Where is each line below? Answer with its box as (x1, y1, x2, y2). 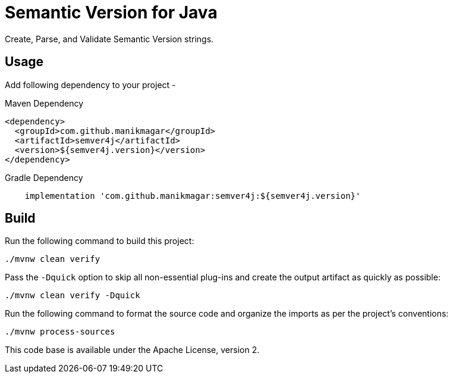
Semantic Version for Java (5, 2, 218, 23)
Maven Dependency (5, 98, 84, 108)
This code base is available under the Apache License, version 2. (5, 345, 260, 355)
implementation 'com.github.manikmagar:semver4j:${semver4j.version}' (24, 190, 361, 201)
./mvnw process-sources (5, 327, 115, 337)
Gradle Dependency (5, 172, 83, 183)
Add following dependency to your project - (5, 79, 176, 90)
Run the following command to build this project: (5, 236, 194, 246)
